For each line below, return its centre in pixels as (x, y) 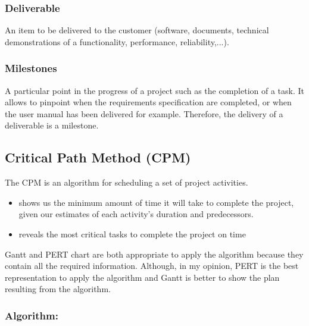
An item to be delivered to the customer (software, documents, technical (137, 30)
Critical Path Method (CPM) (98, 157)
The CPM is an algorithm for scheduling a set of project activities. (127, 182)
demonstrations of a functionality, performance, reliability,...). (117, 41)
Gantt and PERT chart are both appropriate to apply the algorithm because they (154, 254)
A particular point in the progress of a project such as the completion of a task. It (155, 90)
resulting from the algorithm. (58, 289)
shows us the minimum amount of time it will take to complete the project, (156, 202)
